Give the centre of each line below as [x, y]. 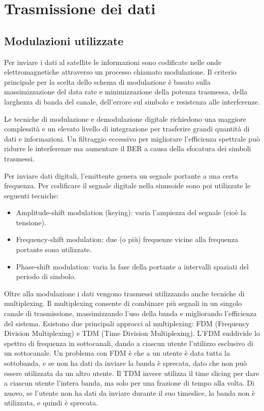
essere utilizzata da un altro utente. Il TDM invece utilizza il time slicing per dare [132, 373]
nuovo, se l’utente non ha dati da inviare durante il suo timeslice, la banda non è [130, 392]
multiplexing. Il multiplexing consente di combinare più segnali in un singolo [123, 303]
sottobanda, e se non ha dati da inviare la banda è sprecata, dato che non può [126, 363]
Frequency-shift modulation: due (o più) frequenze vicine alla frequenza [127, 239]
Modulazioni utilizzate [64, 40]
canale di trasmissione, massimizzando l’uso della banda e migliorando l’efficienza [130, 313]
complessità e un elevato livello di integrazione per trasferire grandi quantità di [127, 129]
